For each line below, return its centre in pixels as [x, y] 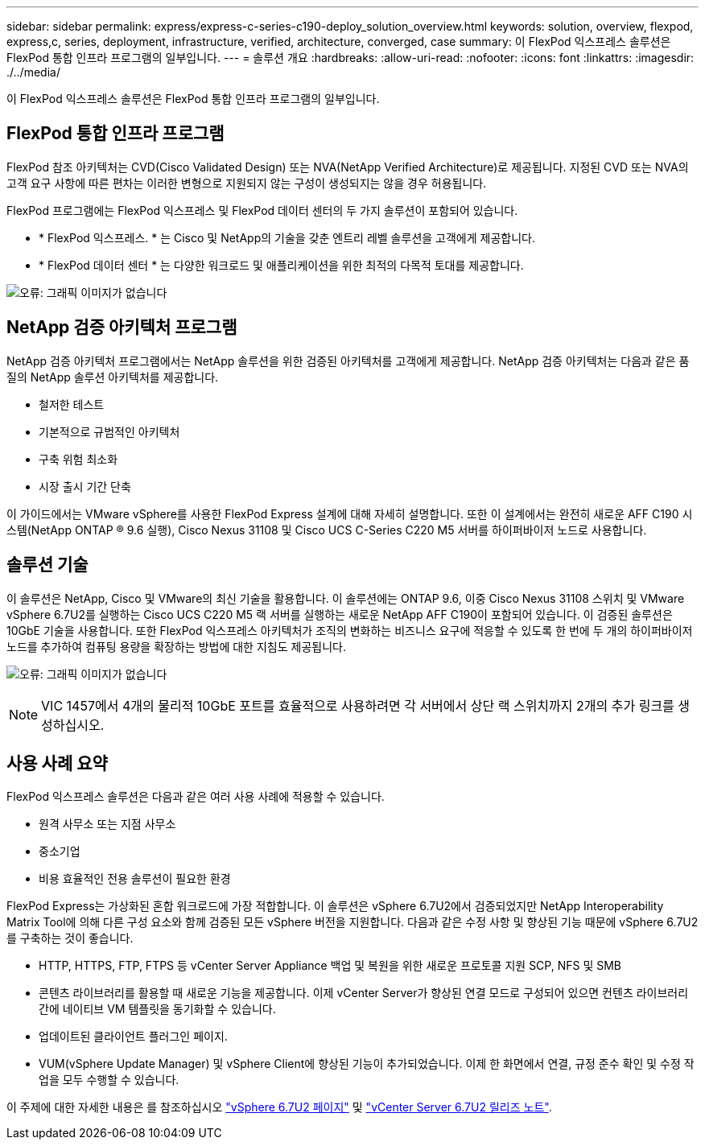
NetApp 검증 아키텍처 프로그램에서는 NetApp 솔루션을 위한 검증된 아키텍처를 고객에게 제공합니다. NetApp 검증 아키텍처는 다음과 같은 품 [348, 361]
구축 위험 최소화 [78, 459]
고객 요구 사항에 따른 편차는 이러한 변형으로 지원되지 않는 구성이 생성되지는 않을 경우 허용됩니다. [247, 183]
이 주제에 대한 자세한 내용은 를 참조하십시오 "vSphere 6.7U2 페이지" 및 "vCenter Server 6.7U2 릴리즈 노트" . [279, 1107]
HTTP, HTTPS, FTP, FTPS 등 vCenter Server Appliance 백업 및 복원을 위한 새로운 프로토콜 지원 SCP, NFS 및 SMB [330, 966]
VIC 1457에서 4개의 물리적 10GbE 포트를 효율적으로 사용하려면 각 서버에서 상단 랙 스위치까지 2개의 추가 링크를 [358, 705]
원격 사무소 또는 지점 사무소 [107, 824]
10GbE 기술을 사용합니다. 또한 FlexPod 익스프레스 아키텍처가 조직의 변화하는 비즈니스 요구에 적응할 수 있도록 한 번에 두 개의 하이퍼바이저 [350, 630]
